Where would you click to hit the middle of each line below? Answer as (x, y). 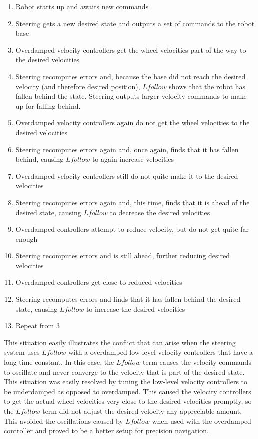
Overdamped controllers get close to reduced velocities (99, 282)
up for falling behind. (48, 105)
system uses (22, 352)
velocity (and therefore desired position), (78, 86)
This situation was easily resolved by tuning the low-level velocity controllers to (126, 382)
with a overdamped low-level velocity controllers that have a (161, 352)
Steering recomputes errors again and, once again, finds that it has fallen (127, 149)
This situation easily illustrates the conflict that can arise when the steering (120, 342)
